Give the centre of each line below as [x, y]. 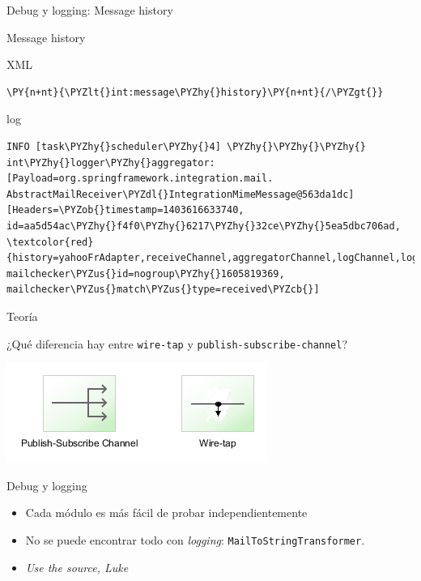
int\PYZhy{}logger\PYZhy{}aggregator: [111, 162]
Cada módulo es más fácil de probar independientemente [166, 513]
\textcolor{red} [50, 242]
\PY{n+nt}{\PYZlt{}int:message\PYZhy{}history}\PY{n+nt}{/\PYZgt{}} [195, 92]
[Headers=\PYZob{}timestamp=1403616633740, [125, 210]
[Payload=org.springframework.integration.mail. [140, 179]
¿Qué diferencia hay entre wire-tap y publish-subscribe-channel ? [177, 343]
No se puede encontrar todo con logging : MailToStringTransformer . [195, 539]
